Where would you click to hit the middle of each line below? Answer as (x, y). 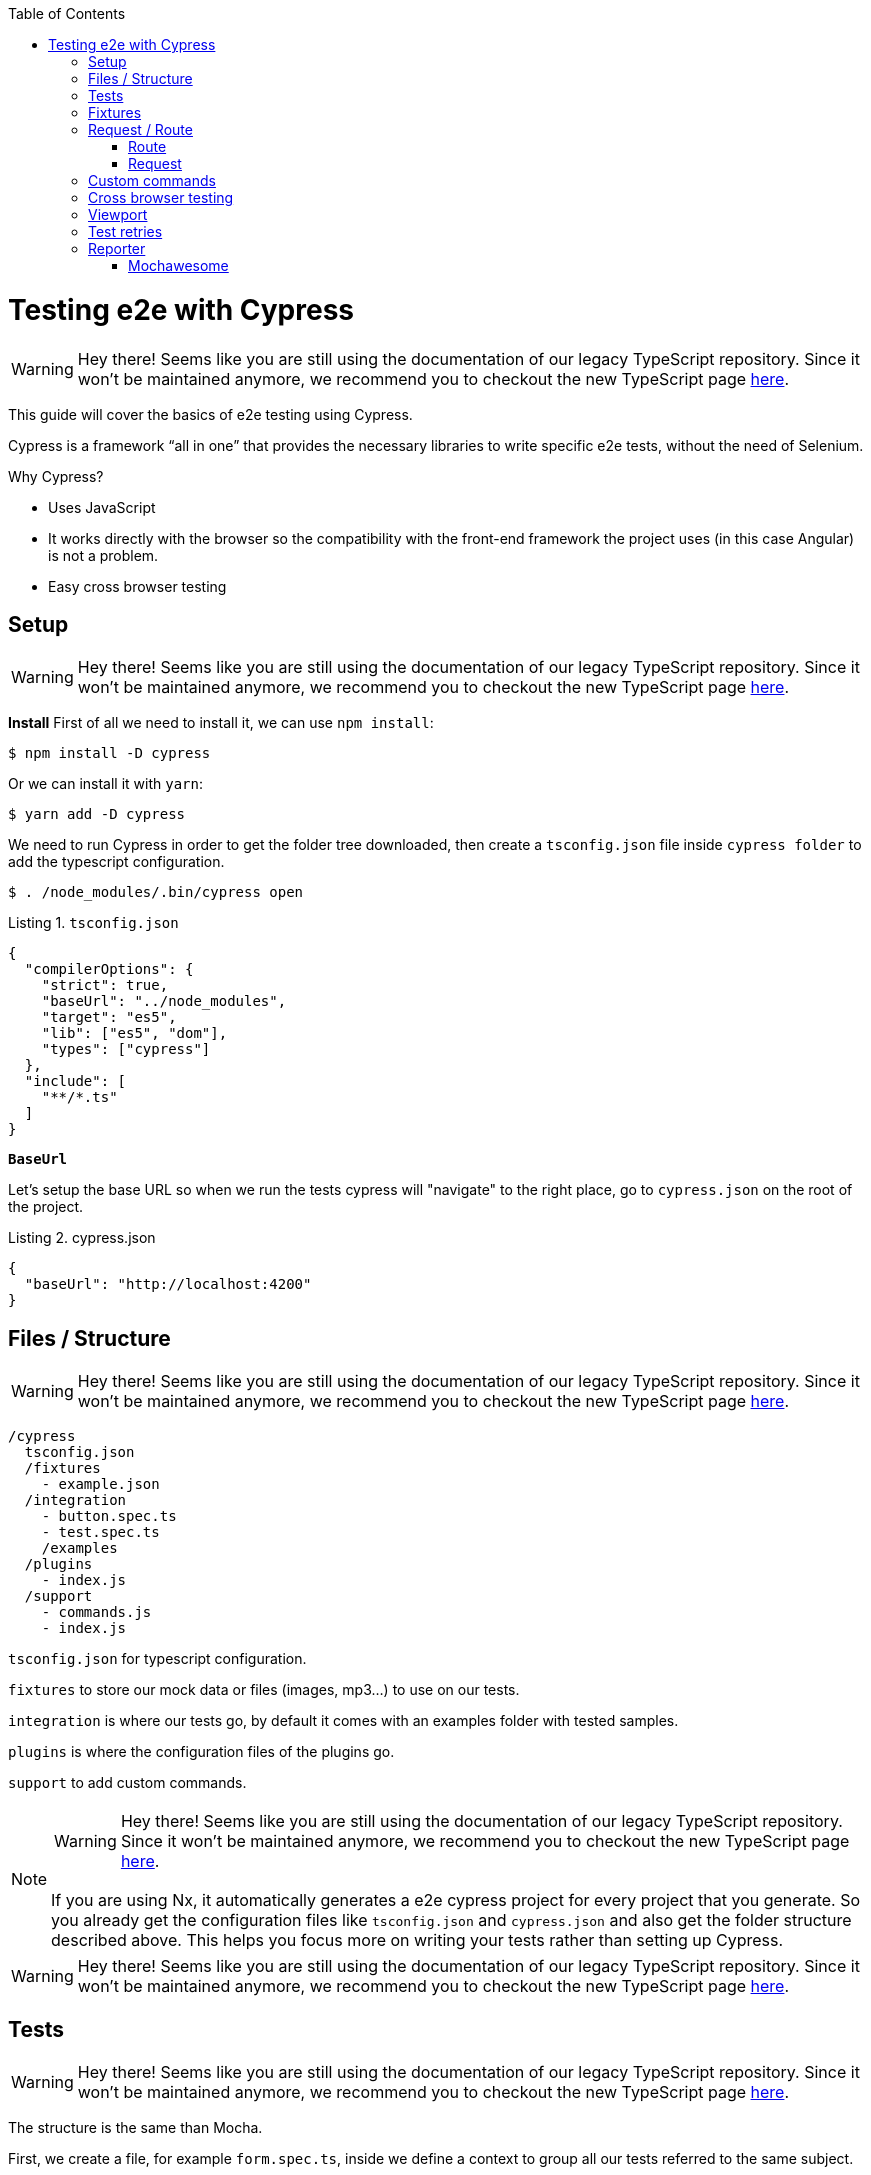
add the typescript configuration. (116, 862)
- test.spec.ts (100, 1532)
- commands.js (96, 1612)
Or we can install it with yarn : (106, 784)
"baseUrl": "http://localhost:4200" (168, 1284)
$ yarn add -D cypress (97, 814)
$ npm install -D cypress (109, 753)
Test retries (125, 231)
